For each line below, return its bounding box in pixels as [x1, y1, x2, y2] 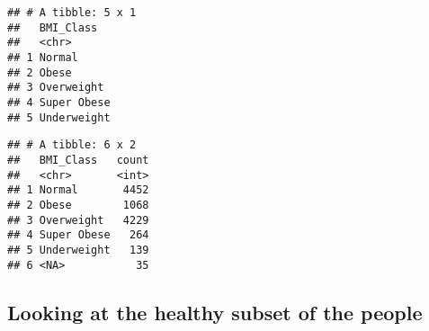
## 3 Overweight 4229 [7, 213, 149, 227]
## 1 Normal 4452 [7, 183, 149, 197]
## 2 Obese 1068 [7, 198, 149, 211]
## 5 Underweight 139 [7, 243, 149, 256]
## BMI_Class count [7, 153, 149, 166]
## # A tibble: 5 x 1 [7, 6, 137, 19]
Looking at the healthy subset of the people [7, 298, 423, 326]
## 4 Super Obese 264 [7, 228, 149, 242]
